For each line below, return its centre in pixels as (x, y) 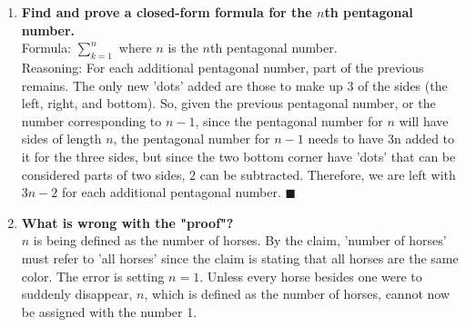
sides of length (61, 139)
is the (183, 48)
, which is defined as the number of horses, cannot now (297, 294)
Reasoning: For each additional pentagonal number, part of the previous (223, 67)
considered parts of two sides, (103, 174)
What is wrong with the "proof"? (127, 222)
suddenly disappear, (77, 294)
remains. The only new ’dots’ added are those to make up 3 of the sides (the (234, 85)
